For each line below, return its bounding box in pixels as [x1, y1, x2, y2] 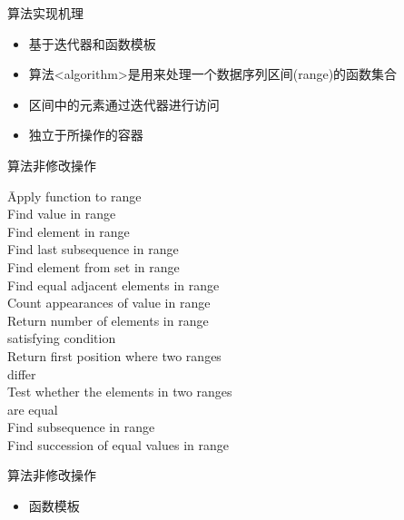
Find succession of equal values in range [7, 435, 229, 454]
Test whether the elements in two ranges [7, 382, 232, 401]
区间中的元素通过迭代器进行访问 [28, 94, 220, 113]
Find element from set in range [7, 257, 180, 276]
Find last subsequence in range [7, 240, 179, 259]
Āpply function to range [7, 186, 142, 205]
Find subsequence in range [7, 417, 155, 437]
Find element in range [7, 221, 130, 240]
